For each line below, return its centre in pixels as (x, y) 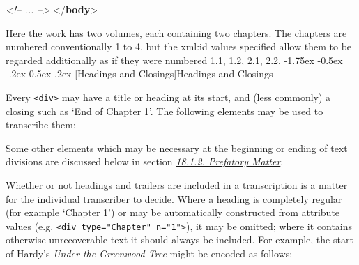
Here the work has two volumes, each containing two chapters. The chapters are (176, 32)
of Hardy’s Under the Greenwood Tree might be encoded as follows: (149, 253)
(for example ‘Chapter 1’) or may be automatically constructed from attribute (173, 212)
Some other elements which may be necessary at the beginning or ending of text (177, 147)
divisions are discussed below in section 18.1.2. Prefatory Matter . (145, 161)
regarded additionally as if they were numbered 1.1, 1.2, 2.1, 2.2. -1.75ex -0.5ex (174, 60)
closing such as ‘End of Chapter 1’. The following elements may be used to (165, 111)
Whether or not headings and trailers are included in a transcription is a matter (177, 185)
